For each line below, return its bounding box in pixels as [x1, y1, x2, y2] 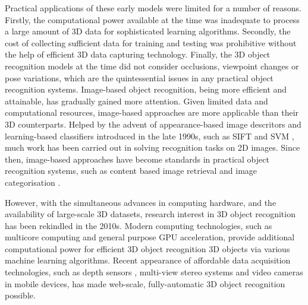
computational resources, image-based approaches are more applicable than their [5, 106, 299, 119]
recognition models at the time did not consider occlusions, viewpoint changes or [5, 59, 299, 72]
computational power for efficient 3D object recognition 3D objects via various [5, 242, 290, 255]
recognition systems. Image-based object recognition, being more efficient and [5, 83, 287, 96]
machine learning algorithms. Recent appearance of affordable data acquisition [5, 254, 291, 266]
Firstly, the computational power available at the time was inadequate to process [5, 13, 300, 26]
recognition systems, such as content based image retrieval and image [5, 164, 257, 177]
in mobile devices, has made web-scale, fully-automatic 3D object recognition [5, 277, 285, 290]
